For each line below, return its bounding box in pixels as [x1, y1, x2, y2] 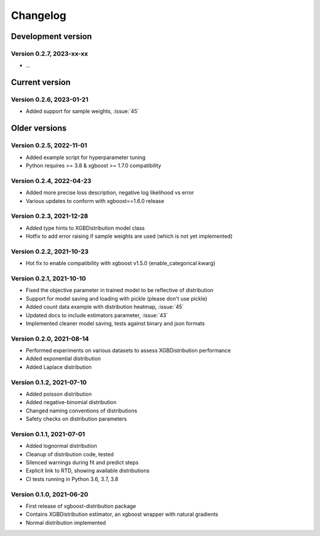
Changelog [11, 9, 66, 22]
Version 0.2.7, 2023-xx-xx [11, 49, 88, 57]
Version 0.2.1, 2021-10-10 [11, 274, 86, 282]
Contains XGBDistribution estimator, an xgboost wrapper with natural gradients [25, 511, 219, 518]
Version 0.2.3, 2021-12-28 [11, 212, 88, 220]
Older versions [11, 123, 67, 133]
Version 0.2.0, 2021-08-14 [11, 334, 89, 343]
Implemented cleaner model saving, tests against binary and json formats [25, 319, 205, 327]
